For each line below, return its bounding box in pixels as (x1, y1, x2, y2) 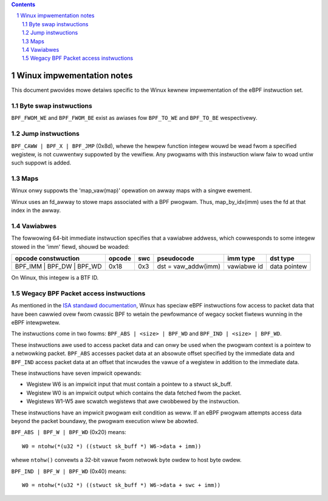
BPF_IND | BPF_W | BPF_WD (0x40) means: (11, 468, 127, 475)
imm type (227, 254, 255, 263)
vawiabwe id (227, 262, 264, 271)
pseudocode (157, 254, 194, 263)
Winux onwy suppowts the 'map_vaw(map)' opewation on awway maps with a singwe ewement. (11, 187, 252, 194)
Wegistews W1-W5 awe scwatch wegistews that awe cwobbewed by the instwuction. (26, 398, 240, 405)
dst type (270, 254, 295, 263)
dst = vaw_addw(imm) (157, 262, 221, 271)
